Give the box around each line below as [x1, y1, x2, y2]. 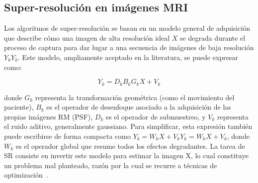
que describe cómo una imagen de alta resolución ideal [4, 32, 170, 43]
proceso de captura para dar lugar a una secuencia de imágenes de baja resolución [4, 42, 254, 53]
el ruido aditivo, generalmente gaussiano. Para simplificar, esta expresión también [4, 121, 253, 131]
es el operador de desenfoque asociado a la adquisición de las [46, 102, 231, 112]
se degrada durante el [180, 32, 246, 43]
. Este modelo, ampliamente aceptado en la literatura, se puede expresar [18, 52, 238, 62]
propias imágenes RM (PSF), [4, 111, 93, 122]
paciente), [4, 102, 34, 112]
